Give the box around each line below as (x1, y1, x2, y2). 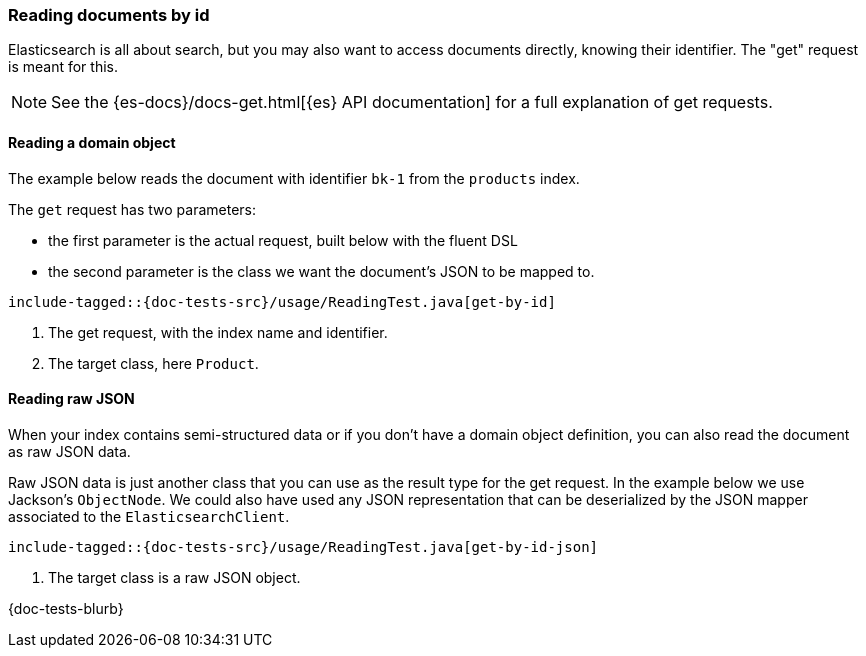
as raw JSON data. (8, 442, 131, 460)
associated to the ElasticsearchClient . (8, 507, 290, 525)
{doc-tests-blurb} (8, 599, 124, 617)
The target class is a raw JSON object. (48, 568, 301, 586)
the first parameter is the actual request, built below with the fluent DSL (48, 231, 518, 249)
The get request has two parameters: (8, 200, 256, 218)
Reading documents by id (8, 5, 210, 25)
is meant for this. (8, 58, 118, 76)
